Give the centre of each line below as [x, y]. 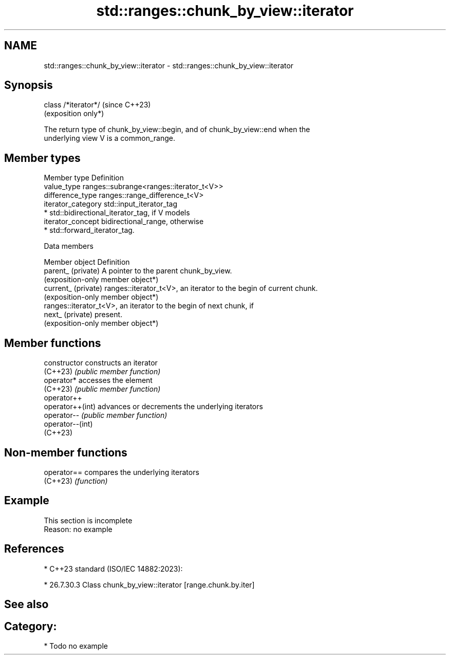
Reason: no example [78, 529]
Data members [69, 246]
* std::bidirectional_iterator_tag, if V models [117, 213]
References [34, 549]
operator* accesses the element [98, 380]
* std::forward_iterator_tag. [89, 230]
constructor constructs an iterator [101, 363]
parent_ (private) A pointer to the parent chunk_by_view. [138, 271]
